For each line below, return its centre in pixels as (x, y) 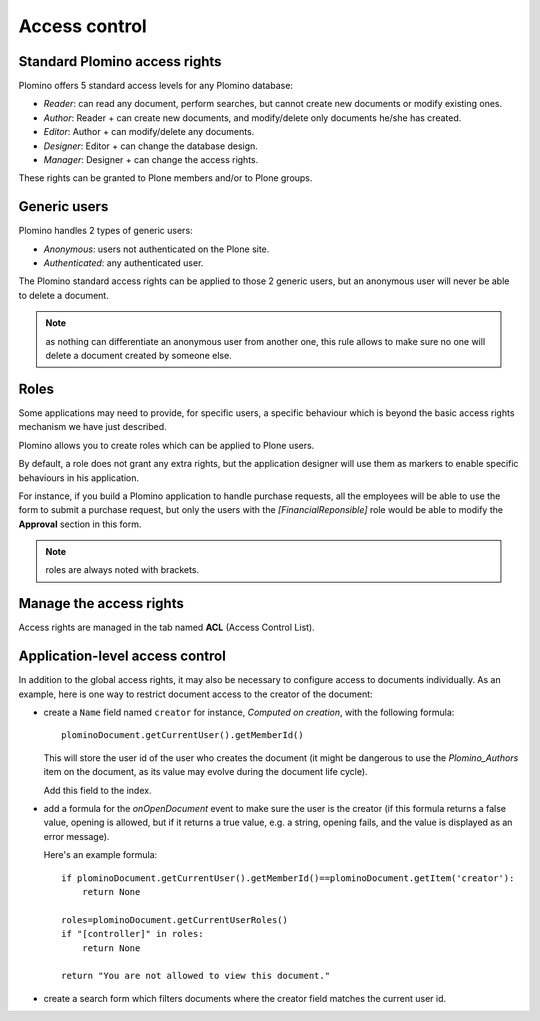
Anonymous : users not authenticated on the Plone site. (156, 249)
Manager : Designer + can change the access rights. (151, 160)
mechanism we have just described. (92, 427)
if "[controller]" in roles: (132, 934)
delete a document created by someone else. (138, 356)
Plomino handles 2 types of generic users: (106, 231)
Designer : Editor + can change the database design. (151, 146)
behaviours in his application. (79, 477)
